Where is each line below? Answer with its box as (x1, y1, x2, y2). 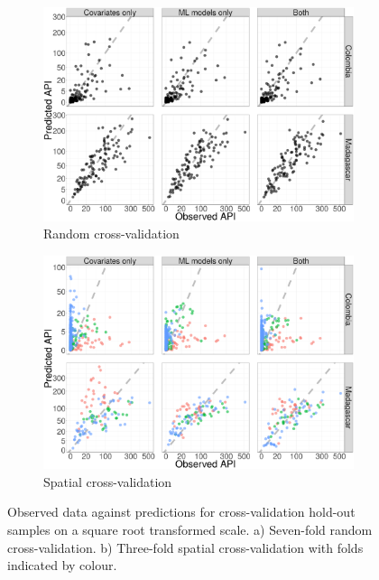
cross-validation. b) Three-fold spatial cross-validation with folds (7, 538, 364, 557)
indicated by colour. (7, 556, 117, 575)
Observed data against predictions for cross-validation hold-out (7, 502, 356, 521)
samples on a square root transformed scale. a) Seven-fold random (7, 519, 373, 538)
